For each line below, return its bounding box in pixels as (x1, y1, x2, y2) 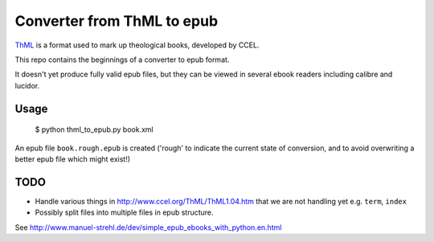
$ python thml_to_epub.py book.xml (35, 125, 154, 134)
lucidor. (14, 80, 40, 90)
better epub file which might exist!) (14, 154, 131, 164)
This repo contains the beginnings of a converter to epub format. (14, 55, 230, 64)
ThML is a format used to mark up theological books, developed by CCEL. (14, 40, 260, 50)
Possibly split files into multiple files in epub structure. (35, 207, 214, 217)
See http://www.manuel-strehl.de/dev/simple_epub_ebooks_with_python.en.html (14, 222, 282, 232)
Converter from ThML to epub (14, 12, 219, 30)
